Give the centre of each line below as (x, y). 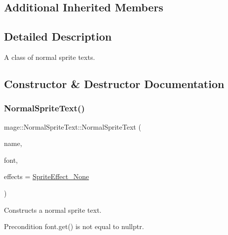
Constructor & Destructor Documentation (114, 83)
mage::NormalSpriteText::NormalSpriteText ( (73, 126)
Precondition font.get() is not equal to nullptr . (74, 226)
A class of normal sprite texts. (50, 57)
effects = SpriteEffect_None (47, 176)
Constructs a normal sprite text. (53, 210)
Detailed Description (58, 36)
